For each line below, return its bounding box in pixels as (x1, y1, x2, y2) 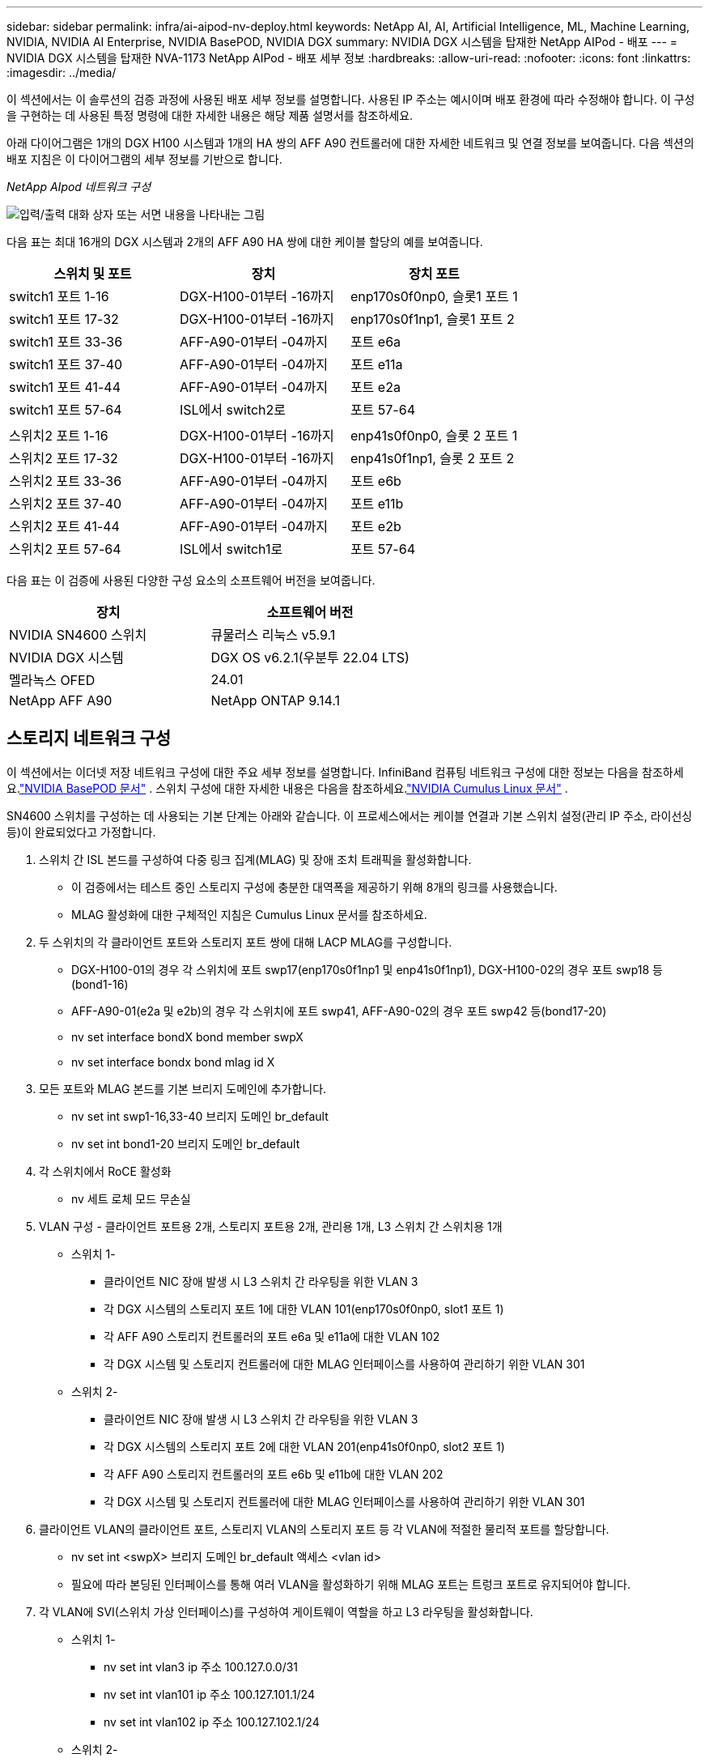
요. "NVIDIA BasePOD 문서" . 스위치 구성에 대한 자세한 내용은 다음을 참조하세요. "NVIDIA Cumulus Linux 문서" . (6, 781, 568, 795)
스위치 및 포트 (53, 266, 132, 282)
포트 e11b (350, 496, 404, 512)
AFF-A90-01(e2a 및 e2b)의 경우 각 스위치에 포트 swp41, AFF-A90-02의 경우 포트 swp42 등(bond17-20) (71, 1003, 607, 1018)
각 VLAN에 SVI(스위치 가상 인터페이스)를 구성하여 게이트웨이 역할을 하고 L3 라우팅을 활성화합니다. (39, 1604, 533, 1619)
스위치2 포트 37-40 (9, 496, 122, 512)
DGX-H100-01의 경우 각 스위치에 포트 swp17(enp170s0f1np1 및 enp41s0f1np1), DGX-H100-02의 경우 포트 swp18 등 (71, 962, 663, 977)
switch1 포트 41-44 (9, 379, 121, 395)
